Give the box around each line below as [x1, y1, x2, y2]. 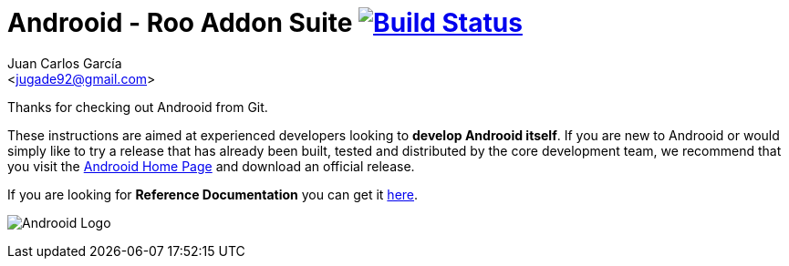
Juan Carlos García [7, 55, 122, 71]
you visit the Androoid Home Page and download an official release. [7, 158, 415, 174]
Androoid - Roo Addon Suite [7, 7, 353, 38]
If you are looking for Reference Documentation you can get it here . [7, 186, 419, 202]
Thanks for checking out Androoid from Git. [7, 98, 268, 115]
